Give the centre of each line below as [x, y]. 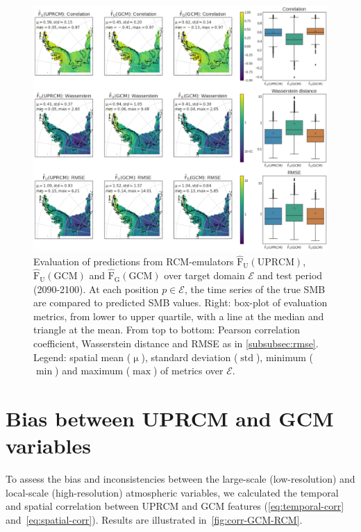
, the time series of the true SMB [255, 289]
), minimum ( [284, 357]
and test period [290, 275]
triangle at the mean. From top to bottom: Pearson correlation [167, 330]
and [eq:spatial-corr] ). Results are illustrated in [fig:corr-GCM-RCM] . [154, 519]
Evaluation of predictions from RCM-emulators [134, 261]
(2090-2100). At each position [96, 289]
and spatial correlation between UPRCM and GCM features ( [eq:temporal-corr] [175, 506]
